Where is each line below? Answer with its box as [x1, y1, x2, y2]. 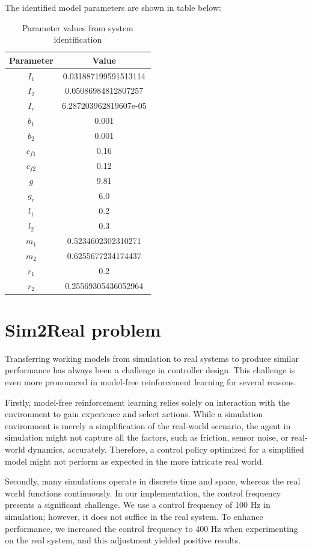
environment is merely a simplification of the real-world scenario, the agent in [5, 419, 291, 432]
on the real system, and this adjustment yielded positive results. [5, 534, 241, 546]
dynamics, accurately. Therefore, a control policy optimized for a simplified [28, 443, 304, 456]
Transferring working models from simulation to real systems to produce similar [5, 352, 299, 364]
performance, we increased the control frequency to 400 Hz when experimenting [5, 522, 298, 534]
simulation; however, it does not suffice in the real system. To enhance [5, 510, 263, 522]
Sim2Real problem [5, 317, 161, 341]
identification [54, 33, 102, 46]
